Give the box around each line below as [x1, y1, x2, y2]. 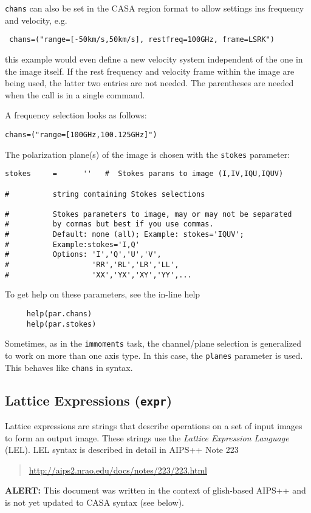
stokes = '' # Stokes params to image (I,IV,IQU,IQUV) [5, 169, 284, 178]
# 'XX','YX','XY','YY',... [5, 270, 192, 279]
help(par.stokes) [26, 319, 97, 328]
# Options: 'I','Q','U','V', [5, 250, 162, 259]
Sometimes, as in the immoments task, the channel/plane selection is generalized [5, 337, 301, 350]
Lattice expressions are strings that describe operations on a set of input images [5, 420, 302, 432]
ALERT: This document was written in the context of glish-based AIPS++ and [5, 484, 306, 497]
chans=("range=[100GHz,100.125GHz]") [5, 130, 157, 139]
